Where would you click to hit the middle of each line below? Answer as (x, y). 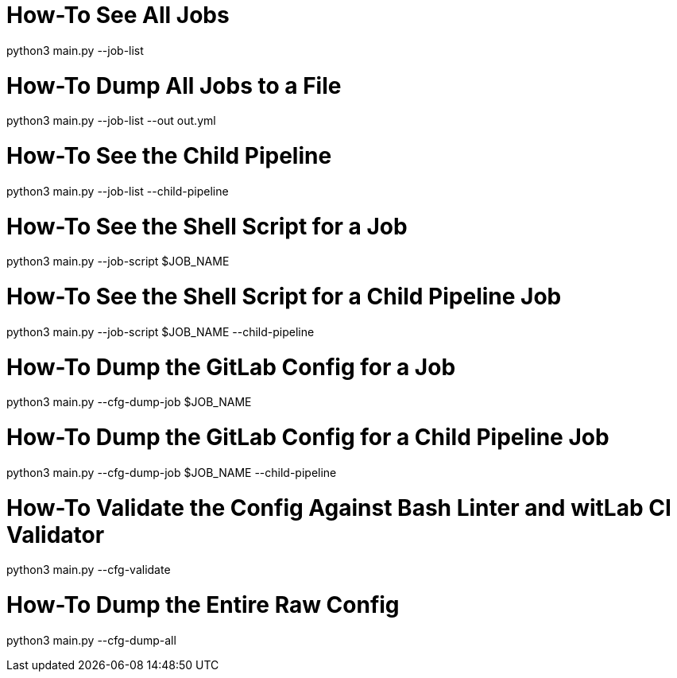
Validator (56, 535)
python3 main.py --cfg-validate (89, 570)
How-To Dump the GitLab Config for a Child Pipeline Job (308, 437)
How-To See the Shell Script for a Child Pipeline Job (284, 296)
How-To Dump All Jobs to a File (174, 85)
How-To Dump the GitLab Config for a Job (231, 367)
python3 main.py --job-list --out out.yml (111, 121)
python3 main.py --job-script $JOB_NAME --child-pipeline (161, 331)
